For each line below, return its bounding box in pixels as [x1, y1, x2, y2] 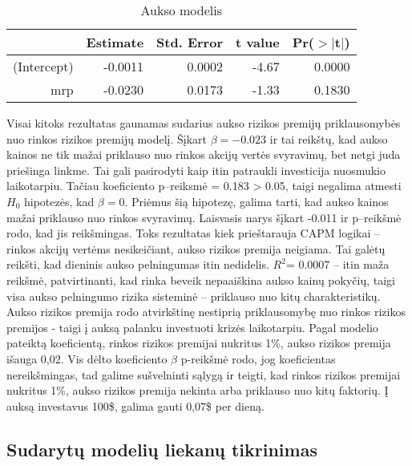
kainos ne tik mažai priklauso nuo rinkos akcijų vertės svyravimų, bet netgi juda [6, 146, 401, 163]
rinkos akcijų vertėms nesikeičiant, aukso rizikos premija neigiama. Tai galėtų [6, 240, 386, 257]
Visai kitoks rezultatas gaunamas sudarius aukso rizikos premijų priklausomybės [6, 115, 401, 131]
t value [235, 33, 280, 51]
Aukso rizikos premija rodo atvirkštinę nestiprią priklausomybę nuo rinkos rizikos [6, 303, 406, 320]
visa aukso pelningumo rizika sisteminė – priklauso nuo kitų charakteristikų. [6, 287, 381, 304]
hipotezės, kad [23, 192, 95, 209]
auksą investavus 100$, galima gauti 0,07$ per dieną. [6, 397, 265, 414]
